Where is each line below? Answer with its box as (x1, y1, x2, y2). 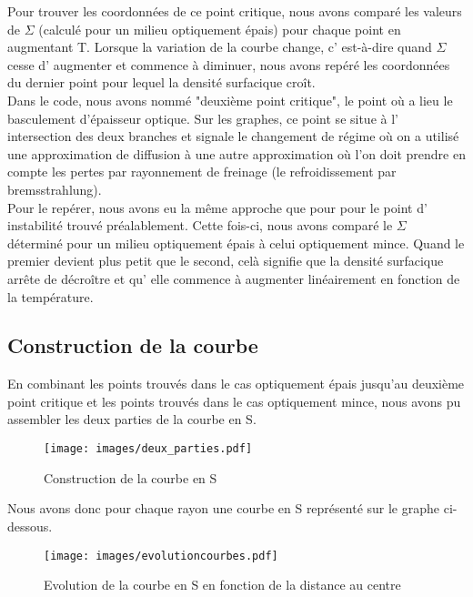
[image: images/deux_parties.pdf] (44, 442, 253, 456)
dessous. (7, 516, 53, 535)
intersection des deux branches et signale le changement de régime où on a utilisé (7, 126, 459, 146)
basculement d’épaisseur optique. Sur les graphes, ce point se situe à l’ (7, 108, 398, 127)
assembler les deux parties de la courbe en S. (7, 410, 257, 429)
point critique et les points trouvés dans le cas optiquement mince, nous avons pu (7, 391, 461, 410)
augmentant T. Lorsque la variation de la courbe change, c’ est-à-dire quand (7, 37, 432, 56)
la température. (7, 287, 94, 306)
